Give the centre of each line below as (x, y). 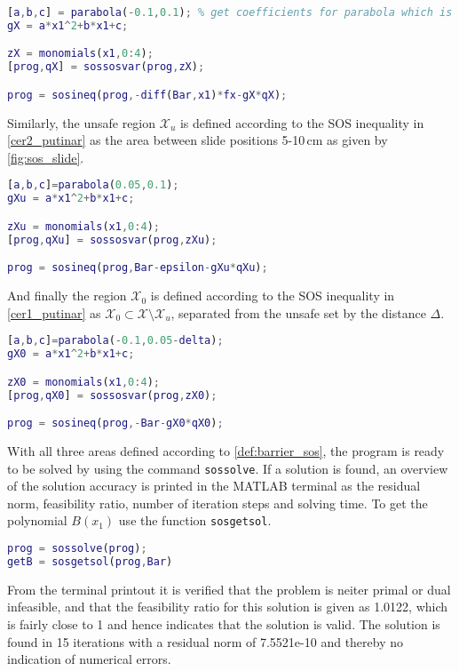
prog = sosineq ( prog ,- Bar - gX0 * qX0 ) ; (115, 423)
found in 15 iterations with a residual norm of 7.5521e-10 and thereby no (206, 641)
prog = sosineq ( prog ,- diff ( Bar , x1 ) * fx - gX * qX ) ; (147, 95)
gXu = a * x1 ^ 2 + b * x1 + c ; (71, 199)
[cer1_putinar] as (54, 312)
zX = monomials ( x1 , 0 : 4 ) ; (80, 54)
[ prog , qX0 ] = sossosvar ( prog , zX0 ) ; (112, 395)
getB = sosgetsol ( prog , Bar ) (90, 562)
